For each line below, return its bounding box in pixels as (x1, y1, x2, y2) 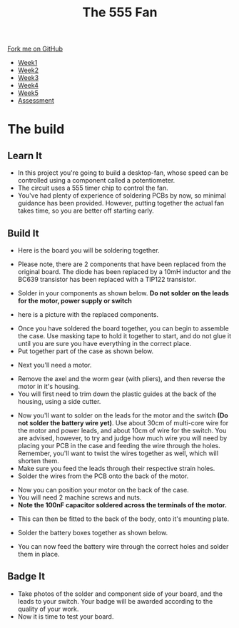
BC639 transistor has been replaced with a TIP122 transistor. (17, 275, 196, 283)
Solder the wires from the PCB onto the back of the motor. (17, 472, 189, 480)
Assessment (17, 96, 55, 105)
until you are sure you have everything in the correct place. (17, 340, 191, 348)
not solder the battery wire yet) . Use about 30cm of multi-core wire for (17, 419, 229, 427)
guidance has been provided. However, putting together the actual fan (17, 199, 225, 208)
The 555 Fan (82, 4, 158, 21)
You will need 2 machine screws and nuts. (17, 493, 142, 502)
